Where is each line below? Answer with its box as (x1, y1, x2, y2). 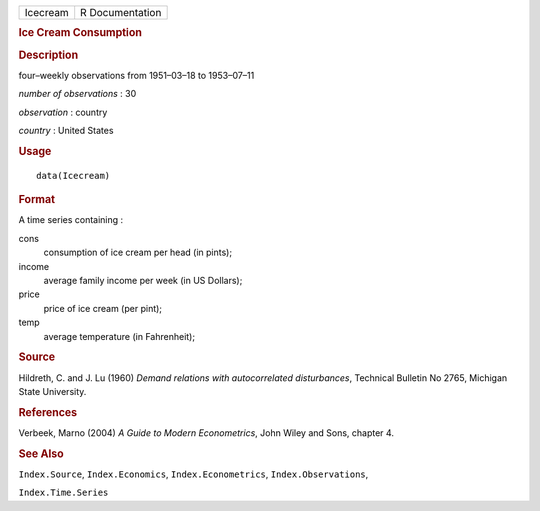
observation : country (18, 106, 108, 118)
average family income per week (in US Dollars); (43, 274, 243, 286)
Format (18, 193, 55, 207)
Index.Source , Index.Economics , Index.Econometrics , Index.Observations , (18, 468, 369, 480)
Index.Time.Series (18, 487, 109, 499)
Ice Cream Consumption (18, 26, 142, 40)
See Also (18, 446, 64, 460)
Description (18, 48, 79, 62)
